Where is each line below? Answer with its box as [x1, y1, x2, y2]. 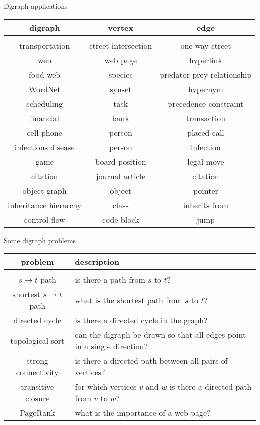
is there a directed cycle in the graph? [75, 314, 208, 326]
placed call [187, 126, 224, 138]
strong [26, 355, 49, 367]
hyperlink [189, 54, 222, 66]
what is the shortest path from [75, 294, 182, 306]
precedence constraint [168, 97, 244, 109]
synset [110, 83, 132, 95]
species [108, 68, 133, 80]
